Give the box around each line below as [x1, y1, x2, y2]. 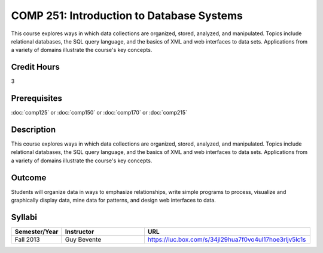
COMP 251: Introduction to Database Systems [11, 9, 243, 22]
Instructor [65, 227, 95, 236]
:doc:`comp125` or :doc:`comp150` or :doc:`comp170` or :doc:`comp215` [11, 109, 188, 116]
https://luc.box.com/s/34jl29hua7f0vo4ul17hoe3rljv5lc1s [147, 236, 306, 244]
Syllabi [11, 212, 37, 222]
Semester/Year [14, 227, 59, 236]
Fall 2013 [14, 236, 40, 244]
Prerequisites [11, 93, 62, 104]
